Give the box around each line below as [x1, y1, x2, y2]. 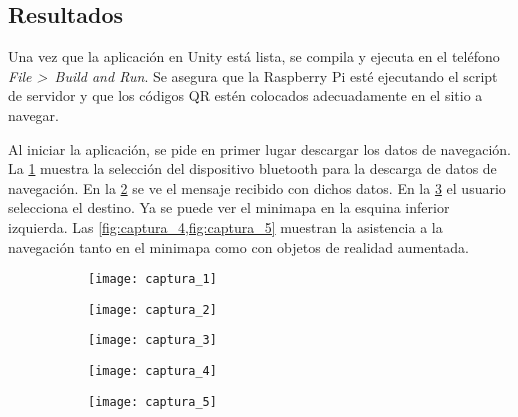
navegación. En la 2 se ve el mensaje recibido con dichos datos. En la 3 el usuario [8, 177, 506, 198]
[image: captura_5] [88, 394, 217, 409]
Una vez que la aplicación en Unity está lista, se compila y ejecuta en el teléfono [8, 46, 500, 67]
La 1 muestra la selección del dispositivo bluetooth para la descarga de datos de [8, 158, 497, 179]
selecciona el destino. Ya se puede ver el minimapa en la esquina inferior [8, 197, 450, 218]
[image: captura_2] [88, 302, 217, 317]
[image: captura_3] [88, 333, 217, 348]
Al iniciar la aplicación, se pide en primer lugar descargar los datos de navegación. [8, 138, 511, 159]
